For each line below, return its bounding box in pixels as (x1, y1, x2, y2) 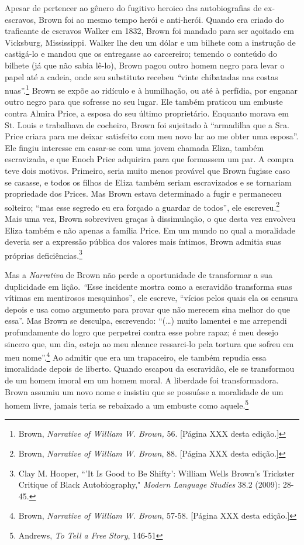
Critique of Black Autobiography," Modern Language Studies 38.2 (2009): (18, 478, 281, 491)
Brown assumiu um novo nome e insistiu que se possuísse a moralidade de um (5, 385, 284, 397)
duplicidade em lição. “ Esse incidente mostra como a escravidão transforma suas (5, 280, 292, 292)
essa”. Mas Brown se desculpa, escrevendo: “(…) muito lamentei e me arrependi (5, 314, 287, 327)
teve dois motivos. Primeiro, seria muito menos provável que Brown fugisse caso (5, 164, 290, 176)
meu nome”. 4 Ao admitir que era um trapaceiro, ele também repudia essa (5, 349, 267, 363)
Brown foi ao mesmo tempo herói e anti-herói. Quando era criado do (39, 13, 284, 25)
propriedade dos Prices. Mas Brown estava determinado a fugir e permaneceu (5, 187, 282, 200)
